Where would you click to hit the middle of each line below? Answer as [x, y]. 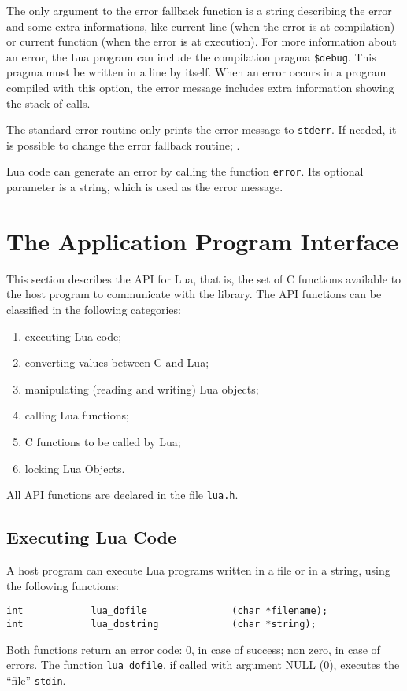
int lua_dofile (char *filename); [167, 611]
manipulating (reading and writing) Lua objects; [142, 388]
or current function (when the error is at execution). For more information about [202, 41]
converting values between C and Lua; [117, 362]
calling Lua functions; [77, 415]
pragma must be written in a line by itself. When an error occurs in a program [196, 72]
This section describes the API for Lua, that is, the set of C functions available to [204, 278]
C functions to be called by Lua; [103, 442]
